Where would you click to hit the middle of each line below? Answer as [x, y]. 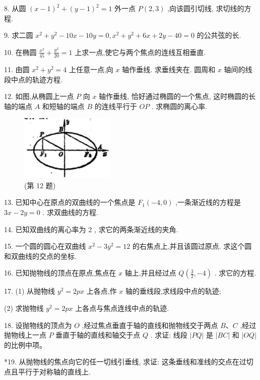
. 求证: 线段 [169, 335]
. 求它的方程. [235, 273]
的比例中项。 [25, 344]
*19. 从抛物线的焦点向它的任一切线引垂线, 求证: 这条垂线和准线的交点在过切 [129, 362]
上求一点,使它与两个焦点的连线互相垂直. [140, 52]
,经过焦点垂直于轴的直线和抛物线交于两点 [150, 325]
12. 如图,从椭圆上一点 [39, 96]
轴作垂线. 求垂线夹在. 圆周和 [169, 69]
